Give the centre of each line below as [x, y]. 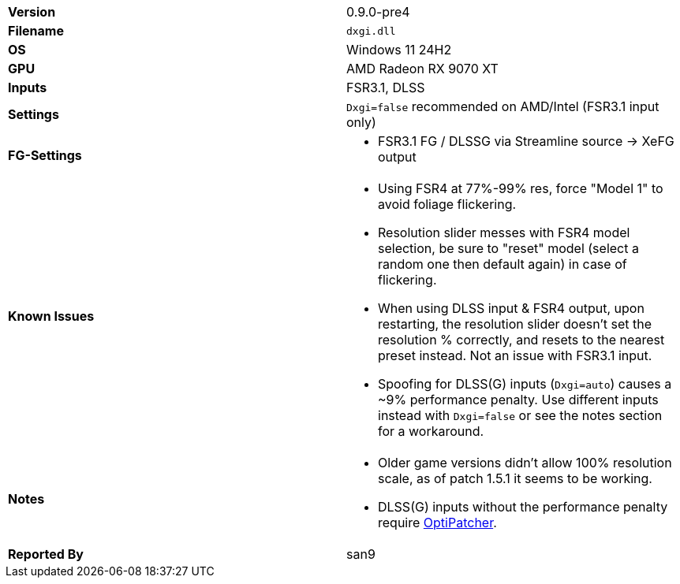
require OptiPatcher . [437, 523]
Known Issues [51, 316]
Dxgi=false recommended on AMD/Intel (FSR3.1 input [503, 106]
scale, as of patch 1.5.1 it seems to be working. [515, 478]
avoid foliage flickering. [447, 204]
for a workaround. [431, 431]
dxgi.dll [371, 31]
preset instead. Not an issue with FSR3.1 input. [515, 355]
